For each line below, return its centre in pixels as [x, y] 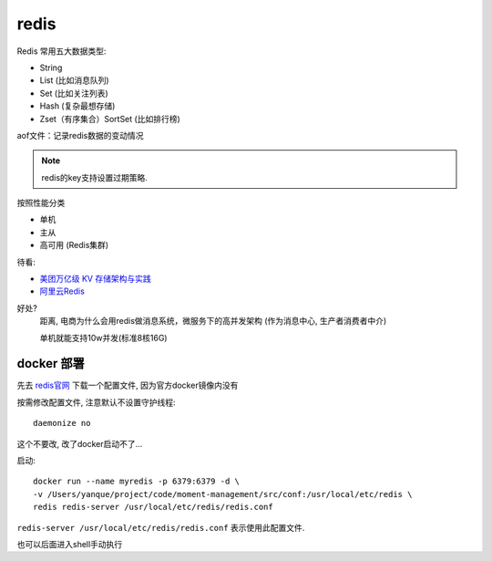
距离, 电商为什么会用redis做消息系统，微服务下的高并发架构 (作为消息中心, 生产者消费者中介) [213, 321]
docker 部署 [51, 364]
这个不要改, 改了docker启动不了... [80, 443]
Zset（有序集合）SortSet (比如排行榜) [110, 119]
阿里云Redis [62, 291]
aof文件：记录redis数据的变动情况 [80, 135]
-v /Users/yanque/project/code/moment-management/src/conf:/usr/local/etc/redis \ [223, 494]
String [51, 68]
